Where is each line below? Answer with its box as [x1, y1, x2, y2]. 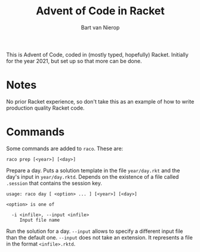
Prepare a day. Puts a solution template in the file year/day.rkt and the [6, 167, 180, 174]
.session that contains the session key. [6, 179, 103, 186]
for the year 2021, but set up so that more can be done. [6, 57, 142, 64]
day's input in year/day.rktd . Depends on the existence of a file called [6, 173, 179, 180]
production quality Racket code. [6, 104, 85, 111]
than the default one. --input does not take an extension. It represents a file [6, 234, 193, 241]
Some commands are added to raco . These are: [6, 145, 124, 152]
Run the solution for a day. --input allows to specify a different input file [6, 228, 183, 235]
